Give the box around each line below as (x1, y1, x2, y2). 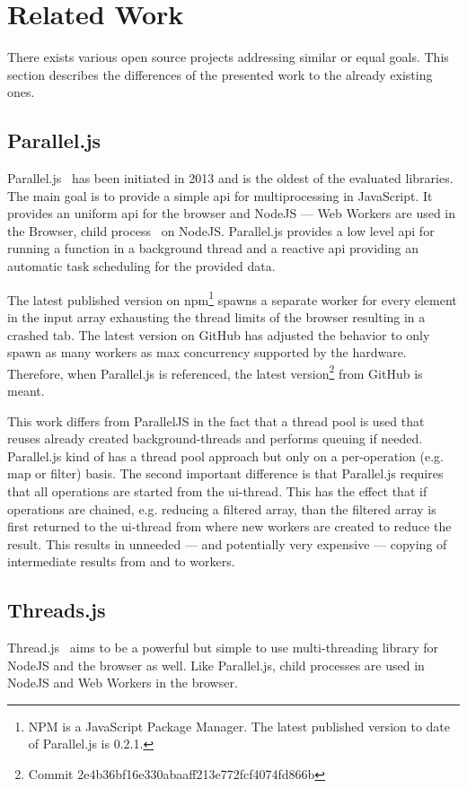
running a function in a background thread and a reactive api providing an (7, 239, 419, 258)
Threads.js (7, 596, 106, 624)
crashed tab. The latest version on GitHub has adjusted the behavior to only (7, 325, 430, 344)
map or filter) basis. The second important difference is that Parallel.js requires (7, 464, 444, 483)
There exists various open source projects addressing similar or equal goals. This (7, 48, 449, 66)
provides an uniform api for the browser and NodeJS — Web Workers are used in (7, 204, 456, 223)
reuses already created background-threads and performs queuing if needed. (7, 429, 423, 448)
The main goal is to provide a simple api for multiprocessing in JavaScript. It (7, 186, 433, 205)
